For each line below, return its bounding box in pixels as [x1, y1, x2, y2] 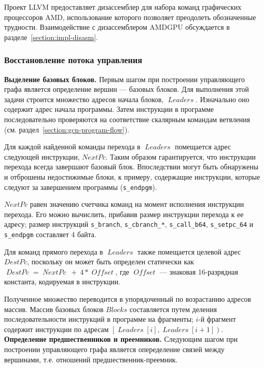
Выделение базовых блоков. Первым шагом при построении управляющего [4, 73, 245, 84]
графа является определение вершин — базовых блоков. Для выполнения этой [4, 84, 249, 94]
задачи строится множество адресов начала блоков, [4, 93, 164, 104]
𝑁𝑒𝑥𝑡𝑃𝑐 [43, 268, 66, 276]
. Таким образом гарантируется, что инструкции [106, 151, 256, 162]
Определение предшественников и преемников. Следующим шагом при [4, 334, 238, 344]
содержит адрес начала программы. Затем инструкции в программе [4, 104, 214, 114]
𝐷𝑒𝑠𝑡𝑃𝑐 [6, 268, 29, 276]
